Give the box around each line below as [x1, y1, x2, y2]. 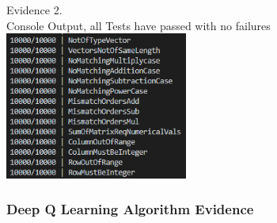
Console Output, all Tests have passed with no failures [6, 17, 271, 33]
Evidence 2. [6, 2, 63, 17]
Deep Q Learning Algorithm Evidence [6, 199, 254, 219]
